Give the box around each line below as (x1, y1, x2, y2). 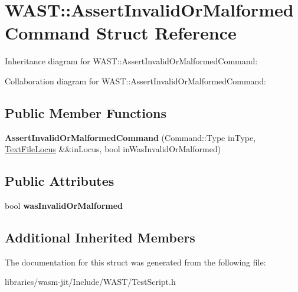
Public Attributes (5, 172, 114, 190)
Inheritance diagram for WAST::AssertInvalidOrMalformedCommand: (5, 55, 258, 67)
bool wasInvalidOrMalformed (5, 199, 123, 212)
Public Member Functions (5, 103, 166, 122)
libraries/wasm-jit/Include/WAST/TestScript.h (5, 275, 176, 288)
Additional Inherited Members (5, 228, 195, 247)
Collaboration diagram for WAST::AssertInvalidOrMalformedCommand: (5, 74, 267, 87)
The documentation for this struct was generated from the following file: (5, 255, 266, 268)
